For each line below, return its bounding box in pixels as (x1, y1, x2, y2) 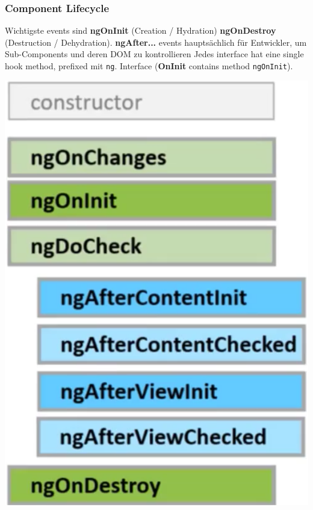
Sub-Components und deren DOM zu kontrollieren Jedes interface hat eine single (5, 48, 304, 60)
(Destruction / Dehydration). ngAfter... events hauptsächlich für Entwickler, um (5, 36, 307, 48)
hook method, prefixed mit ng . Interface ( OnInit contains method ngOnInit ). (5, 60, 293, 72)
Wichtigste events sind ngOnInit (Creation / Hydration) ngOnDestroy (5, 24, 276, 37)
